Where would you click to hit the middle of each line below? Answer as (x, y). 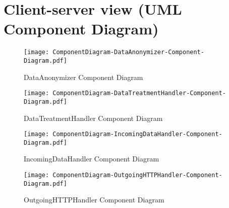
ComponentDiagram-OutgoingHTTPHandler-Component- (137, 175)
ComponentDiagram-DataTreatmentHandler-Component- (139, 93)
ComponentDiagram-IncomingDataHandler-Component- (137, 134)
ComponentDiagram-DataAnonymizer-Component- (128, 52)
